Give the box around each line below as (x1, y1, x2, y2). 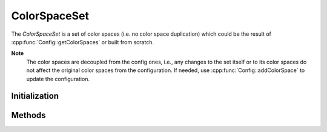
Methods (11, 110, 46, 120)
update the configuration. (26, 75, 90, 82)
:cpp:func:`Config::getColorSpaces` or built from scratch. (11, 38, 154, 45)
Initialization (11, 91, 59, 101)
